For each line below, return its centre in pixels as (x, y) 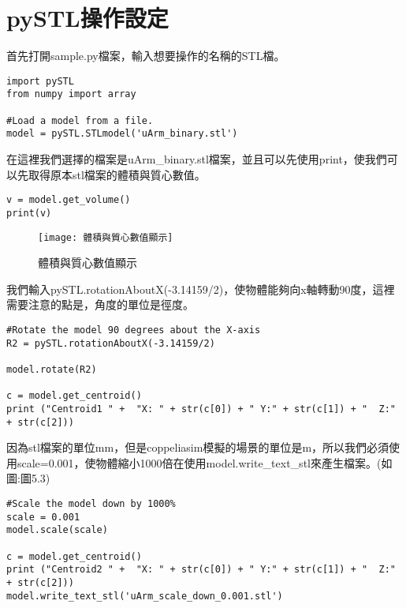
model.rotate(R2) (52, 369)
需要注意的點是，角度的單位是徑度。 (100, 304)
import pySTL (40, 81)
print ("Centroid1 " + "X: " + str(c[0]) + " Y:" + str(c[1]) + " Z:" (201, 409)
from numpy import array (71, 94)
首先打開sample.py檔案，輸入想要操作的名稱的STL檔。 (146, 56)
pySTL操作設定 (88, 18)
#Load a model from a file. (80, 120)
